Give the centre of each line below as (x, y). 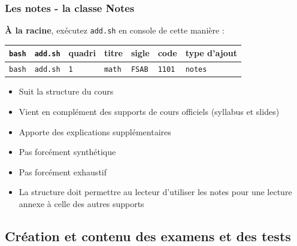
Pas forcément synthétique (67, 152)
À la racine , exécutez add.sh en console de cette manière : (115, 30)
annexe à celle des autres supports (81, 204)
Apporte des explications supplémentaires (95, 131)
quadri (82, 53)
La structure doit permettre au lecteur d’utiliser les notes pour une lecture (155, 192)
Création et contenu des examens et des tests (148, 236)
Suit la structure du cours (66, 91)
